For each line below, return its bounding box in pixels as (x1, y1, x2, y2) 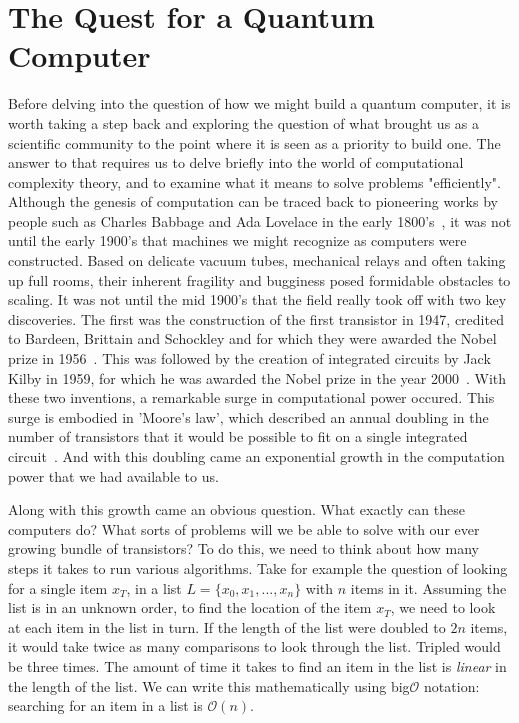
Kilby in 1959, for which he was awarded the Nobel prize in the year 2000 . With (8, 367, 507, 388)
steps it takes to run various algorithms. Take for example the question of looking (8, 557, 508, 578)
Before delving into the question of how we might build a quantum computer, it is (8, 93, 511, 114)
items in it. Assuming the (350, 577, 507, 598)
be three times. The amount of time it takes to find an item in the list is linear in (8, 655, 507, 676)
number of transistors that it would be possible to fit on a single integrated (8, 426, 468, 447)
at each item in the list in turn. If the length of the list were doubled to (8, 616, 446, 637)
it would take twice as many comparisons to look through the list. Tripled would (8, 636, 501, 657)
